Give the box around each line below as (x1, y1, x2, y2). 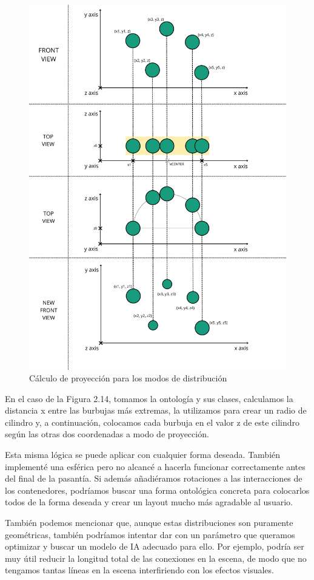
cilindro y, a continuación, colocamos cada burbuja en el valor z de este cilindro (5, 415, 300, 428)
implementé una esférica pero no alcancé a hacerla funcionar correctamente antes (5, 460, 306, 473)
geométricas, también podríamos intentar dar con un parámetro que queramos (5, 528, 295, 541)
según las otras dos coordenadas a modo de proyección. (5, 428, 209, 440)
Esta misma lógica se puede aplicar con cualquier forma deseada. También (5, 448, 281, 461)
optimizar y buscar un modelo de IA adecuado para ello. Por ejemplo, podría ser (5, 540, 304, 553)
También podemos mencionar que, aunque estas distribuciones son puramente (5, 516, 293, 529)
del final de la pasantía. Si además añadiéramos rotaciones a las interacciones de (5, 472, 302, 485)
